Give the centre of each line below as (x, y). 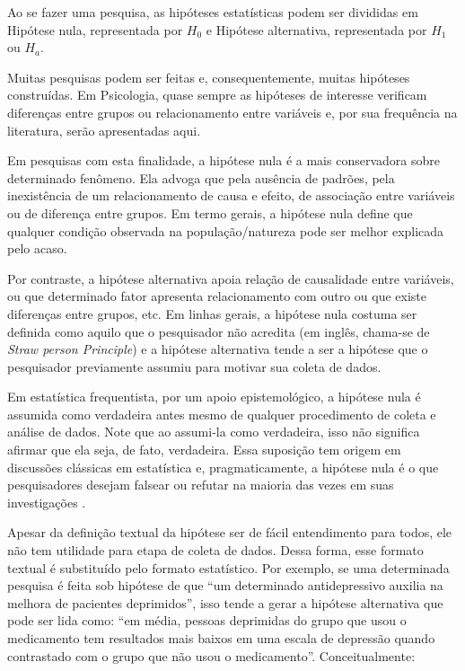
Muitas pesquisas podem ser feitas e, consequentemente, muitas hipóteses (209, 77)
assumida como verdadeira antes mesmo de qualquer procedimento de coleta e (222, 414)
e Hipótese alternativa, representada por (316, 29)
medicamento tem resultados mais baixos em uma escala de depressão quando (221, 638)
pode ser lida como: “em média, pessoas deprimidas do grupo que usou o (207, 620)
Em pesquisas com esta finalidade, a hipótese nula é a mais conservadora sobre (224, 160)
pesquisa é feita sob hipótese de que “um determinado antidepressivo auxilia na (225, 585)
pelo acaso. (37, 248)
